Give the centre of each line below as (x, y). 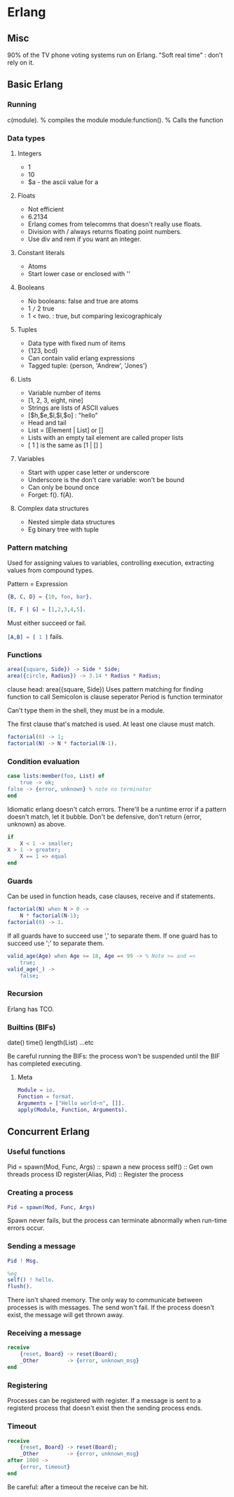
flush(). (20, 1287)
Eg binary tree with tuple (63, 529)
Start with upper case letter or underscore (89, 472)
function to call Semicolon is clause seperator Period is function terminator (115, 697)
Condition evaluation (43, 761)
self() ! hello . (31, 1280)
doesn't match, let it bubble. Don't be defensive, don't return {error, (104, 817)
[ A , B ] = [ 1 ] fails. (36, 637)
